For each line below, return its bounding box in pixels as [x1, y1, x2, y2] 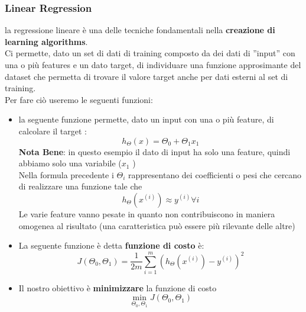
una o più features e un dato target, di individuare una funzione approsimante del [5, 59, 301, 70]
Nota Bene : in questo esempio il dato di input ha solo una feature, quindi [18, 145, 291, 157]
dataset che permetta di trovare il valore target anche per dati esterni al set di [5, 70, 288, 82]
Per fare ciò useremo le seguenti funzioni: [5, 93, 153, 105]
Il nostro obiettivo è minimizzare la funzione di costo [18, 281, 217, 294]
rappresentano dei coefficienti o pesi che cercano [128, 168, 302, 181]
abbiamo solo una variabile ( [18, 157, 122, 169]
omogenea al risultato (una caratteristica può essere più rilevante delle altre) [18, 219, 295, 231]
